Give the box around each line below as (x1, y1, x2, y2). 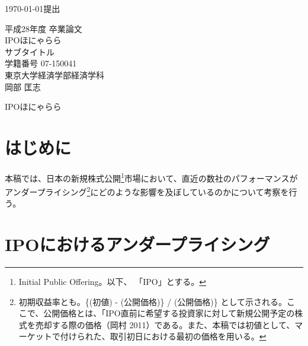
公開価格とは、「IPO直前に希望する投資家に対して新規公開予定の (43, 307, 295, 319)
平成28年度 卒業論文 (5, 22, 82, 34)
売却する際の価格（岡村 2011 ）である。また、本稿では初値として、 (35, 318, 295, 331)
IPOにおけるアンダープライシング (5, 232, 270, 256)
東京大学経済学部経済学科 (5, 68, 104, 81)
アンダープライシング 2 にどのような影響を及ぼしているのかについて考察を (5, 184, 289, 198)
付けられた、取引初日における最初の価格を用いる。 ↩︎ (60, 330, 267, 342)
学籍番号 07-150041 (5, 57, 77, 69)
